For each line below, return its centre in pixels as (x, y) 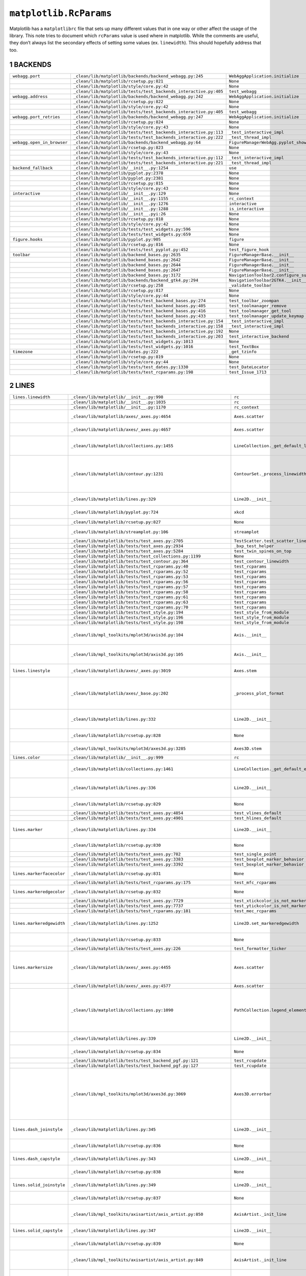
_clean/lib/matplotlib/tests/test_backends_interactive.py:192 (148, 331)
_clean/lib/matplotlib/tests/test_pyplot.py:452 (131, 249)
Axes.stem (245, 670)
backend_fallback (33, 168)
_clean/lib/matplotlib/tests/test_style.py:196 (127, 618)
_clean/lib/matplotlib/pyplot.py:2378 (118, 173)
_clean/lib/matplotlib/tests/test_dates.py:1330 (131, 367)
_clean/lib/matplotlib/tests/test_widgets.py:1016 (133, 346)
